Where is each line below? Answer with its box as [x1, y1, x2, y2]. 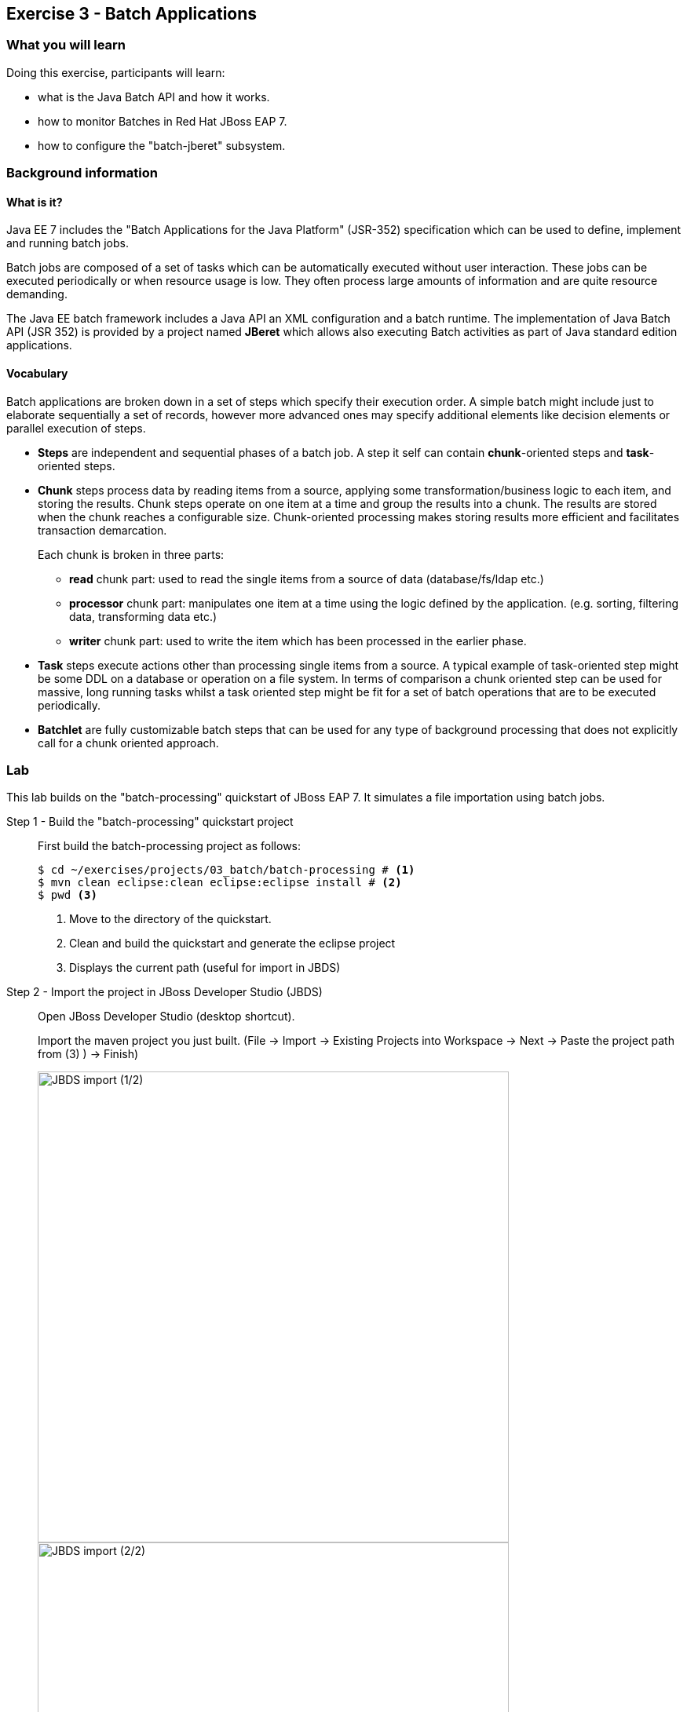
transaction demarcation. [38, 523, 167, 537]
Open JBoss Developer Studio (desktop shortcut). [38, 1009, 295, 1024]
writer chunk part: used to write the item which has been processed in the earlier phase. [69, 633, 527, 648]
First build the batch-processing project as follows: [38, 839, 301, 853]
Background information [6, 165, 158, 181]
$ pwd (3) [38, 889, 97, 902]
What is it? [6, 195, 63, 209]
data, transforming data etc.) [69, 609, 217, 623]
